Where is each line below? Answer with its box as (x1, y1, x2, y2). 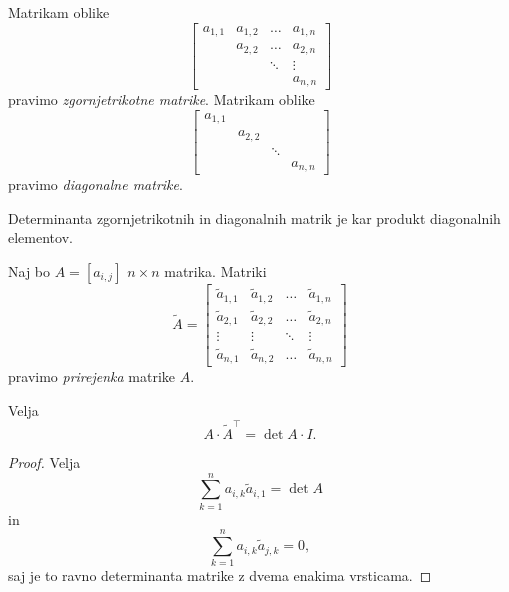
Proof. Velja (8, 452, 81, 473)
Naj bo (8, 260, 51, 281)
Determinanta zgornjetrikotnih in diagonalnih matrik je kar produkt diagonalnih (8, 207, 501, 228)
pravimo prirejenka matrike (8, 366, 176, 387)
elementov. (8, 227, 73, 248)
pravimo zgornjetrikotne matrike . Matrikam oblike (8, 89, 315, 110)
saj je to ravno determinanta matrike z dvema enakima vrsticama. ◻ (8, 565, 432, 586)
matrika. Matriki (164, 260, 267, 281)
